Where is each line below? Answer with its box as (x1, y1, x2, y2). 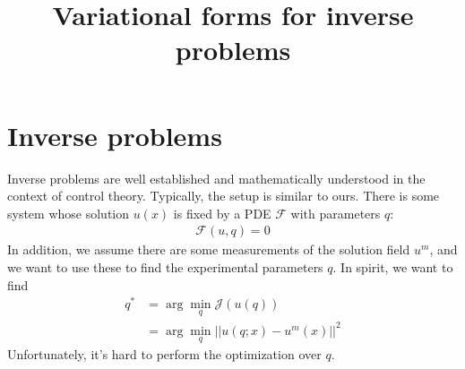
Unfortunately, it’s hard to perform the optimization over (7, 345, 322, 364)
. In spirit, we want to (332, 257, 453, 276)
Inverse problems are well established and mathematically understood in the (7, 168, 426, 187)
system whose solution (7, 203, 130, 222)
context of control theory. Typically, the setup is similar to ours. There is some (7, 186, 440, 205)
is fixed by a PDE (173, 203, 271, 222)
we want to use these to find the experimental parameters (7, 257, 323, 276)
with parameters (290, 203, 381, 222)
